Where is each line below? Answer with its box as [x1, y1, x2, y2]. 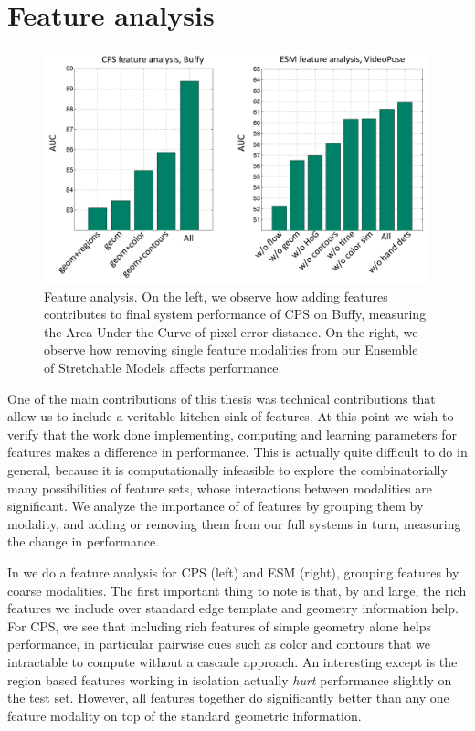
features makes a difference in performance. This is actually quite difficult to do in [7, 442, 468, 461]
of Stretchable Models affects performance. [44, 358, 282, 377]
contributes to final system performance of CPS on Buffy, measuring [44, 304, 427, 323]
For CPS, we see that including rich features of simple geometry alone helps [7, 616, 432, 635]
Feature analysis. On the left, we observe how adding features [44, 286, 388, 305]
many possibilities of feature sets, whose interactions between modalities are [7, 478, 433, 497]
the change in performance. [7, 532, 160, 551]
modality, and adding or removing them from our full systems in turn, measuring [7, 514, 461, 533]
